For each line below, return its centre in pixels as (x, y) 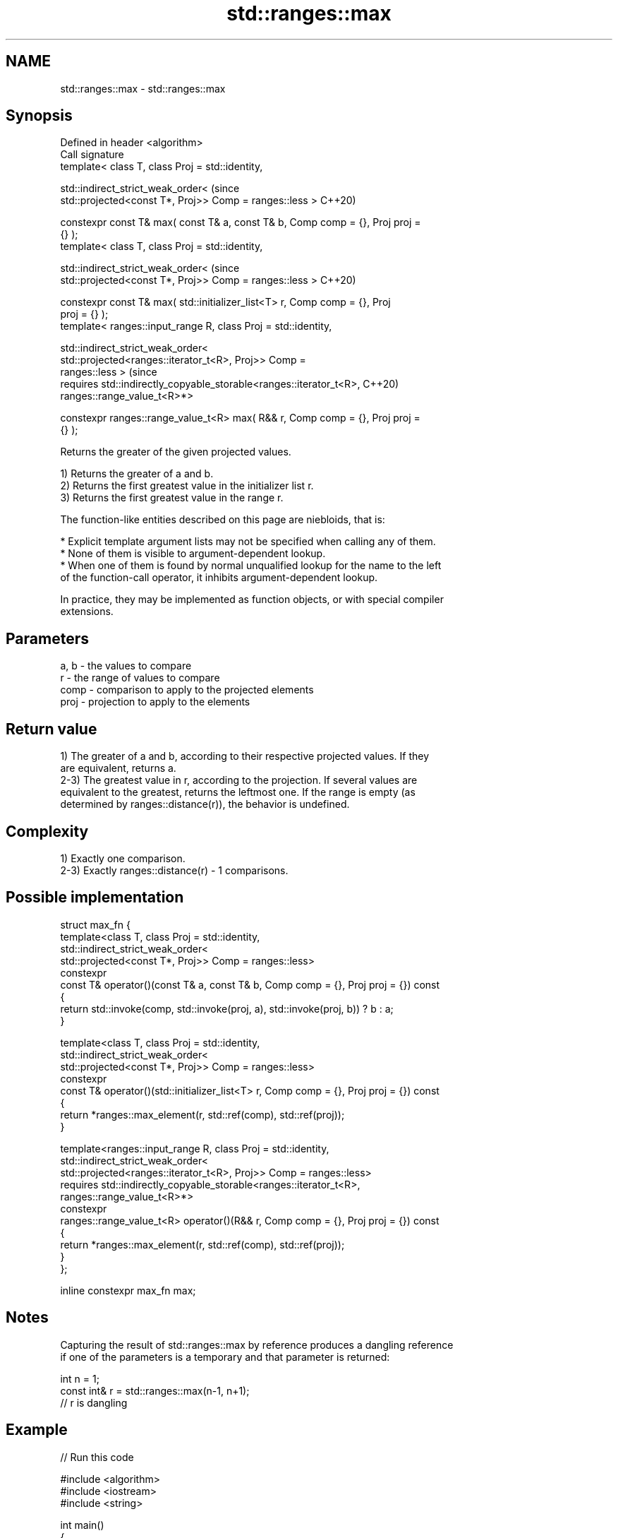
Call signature (92, 155)
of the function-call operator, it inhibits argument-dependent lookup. (219, 578)
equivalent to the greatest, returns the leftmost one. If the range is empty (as (238, 792)
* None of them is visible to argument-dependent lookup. (193, 554)
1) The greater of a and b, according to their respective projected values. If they (245, 756)
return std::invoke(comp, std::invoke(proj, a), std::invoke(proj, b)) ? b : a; (227, 1008)
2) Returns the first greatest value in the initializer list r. (187, 486)
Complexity (47, 831)
